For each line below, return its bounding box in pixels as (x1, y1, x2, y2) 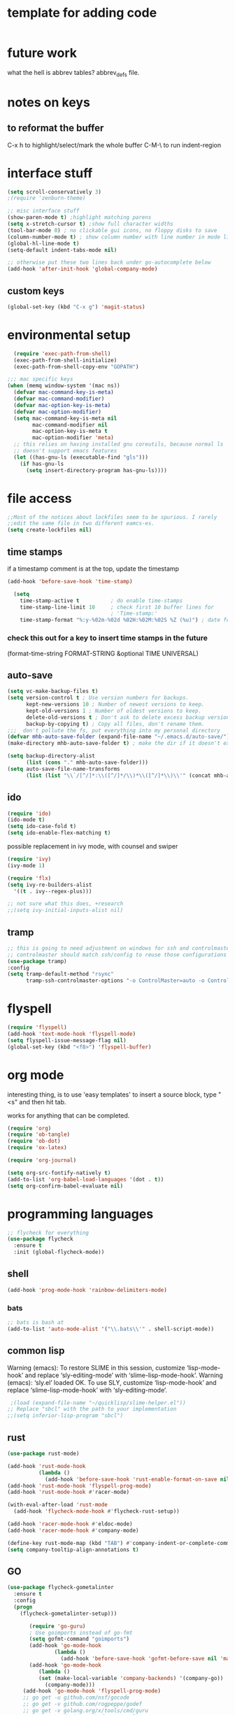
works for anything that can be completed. (7, 1111, 130, 1120)
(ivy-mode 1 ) (7, 862, 45, 869)
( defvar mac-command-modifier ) (13, 395, 105, 403)
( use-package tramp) (7, 958, 68, 965)
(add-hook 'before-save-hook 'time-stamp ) (7, 578, 133, 585)
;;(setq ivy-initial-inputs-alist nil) (7, 907, 124, 914)
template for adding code (7, 5, 157, 21)
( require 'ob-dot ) (7, 1138, 61, 1145)
